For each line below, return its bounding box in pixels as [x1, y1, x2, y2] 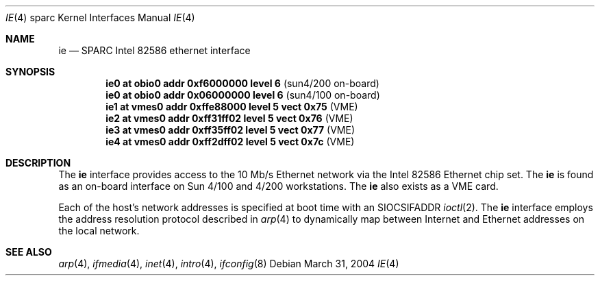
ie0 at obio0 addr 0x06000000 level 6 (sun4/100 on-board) [105, 89, 380, 101]
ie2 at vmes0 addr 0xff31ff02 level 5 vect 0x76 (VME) [105, 112, 353, 124]
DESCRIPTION [5, 157, 71, 169]
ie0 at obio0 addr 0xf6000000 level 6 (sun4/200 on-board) [105, 77, 379, 89]
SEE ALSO [5, 246, 52, 258]
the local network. [58, 225, 140, 236]
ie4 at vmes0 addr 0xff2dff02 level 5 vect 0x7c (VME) [105, 136, 355, 147]
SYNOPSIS [5, 66, 55, 77]
